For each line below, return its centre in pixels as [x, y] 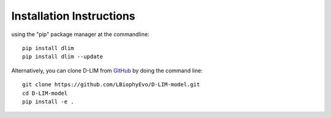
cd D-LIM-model [45, 93]
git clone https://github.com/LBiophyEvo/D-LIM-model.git [111, 85]
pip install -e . [48, 101]
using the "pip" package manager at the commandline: [80, 34]
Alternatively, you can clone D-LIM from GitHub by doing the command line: [107, 70]
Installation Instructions [73, 16]
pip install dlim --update [63, 57]
